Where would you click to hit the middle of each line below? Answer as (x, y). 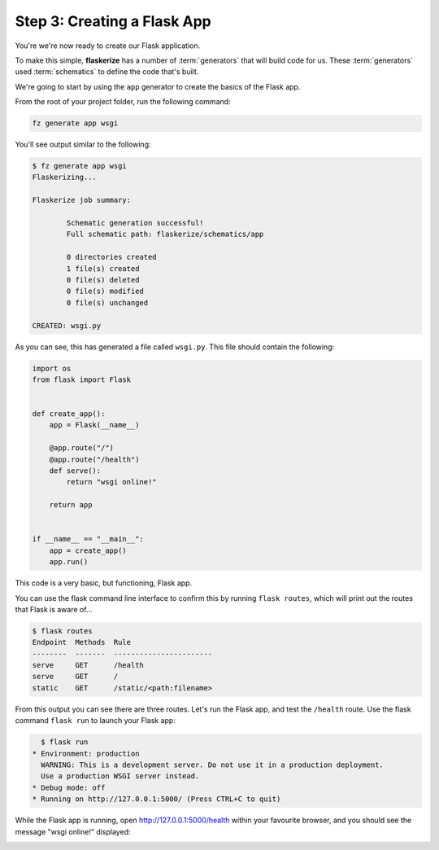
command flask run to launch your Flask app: (96, 721)
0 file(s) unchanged (107, 302)
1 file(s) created (103, 268)
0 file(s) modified (105, 291)
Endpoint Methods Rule (82, 642)
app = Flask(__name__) (94, 425)
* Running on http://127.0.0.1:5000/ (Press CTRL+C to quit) (156, 799)
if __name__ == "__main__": (88, 539)
